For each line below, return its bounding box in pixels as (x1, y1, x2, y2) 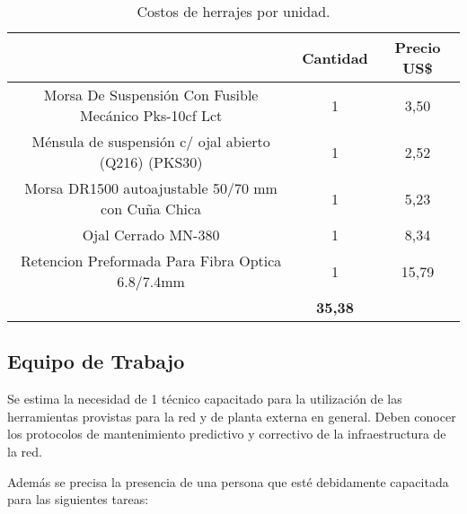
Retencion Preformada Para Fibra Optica (20, 250, 282, 271)
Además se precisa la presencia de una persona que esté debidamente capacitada (7, 472, 449, 491)
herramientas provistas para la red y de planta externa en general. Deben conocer (7, 406, 456, 425)
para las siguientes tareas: (7, 490, 149, 509)
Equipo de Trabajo (7, 347, 185, 375)
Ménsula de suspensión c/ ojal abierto (31, 131, 270, 152)
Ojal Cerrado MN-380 (82, 224, 220, 245)
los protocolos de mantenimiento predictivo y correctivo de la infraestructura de (7, 424, 446, 443)
